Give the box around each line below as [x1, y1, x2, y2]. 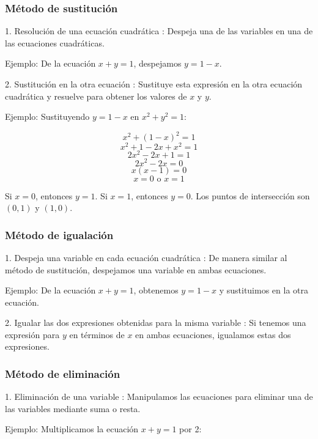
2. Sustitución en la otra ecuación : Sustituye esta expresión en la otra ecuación [5, 78, 303, 90]
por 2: [179, 422, 202, 435]
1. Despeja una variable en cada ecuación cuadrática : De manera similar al [5, 251, 287, 264]
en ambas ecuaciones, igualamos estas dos [135, 328, 291, 341]
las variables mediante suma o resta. [5, 402, 141, 415]
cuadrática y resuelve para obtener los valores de [5, 89, 187, 102]
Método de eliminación [5, 366, 120, 381]
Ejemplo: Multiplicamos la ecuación [5, 422, 139, 435]
